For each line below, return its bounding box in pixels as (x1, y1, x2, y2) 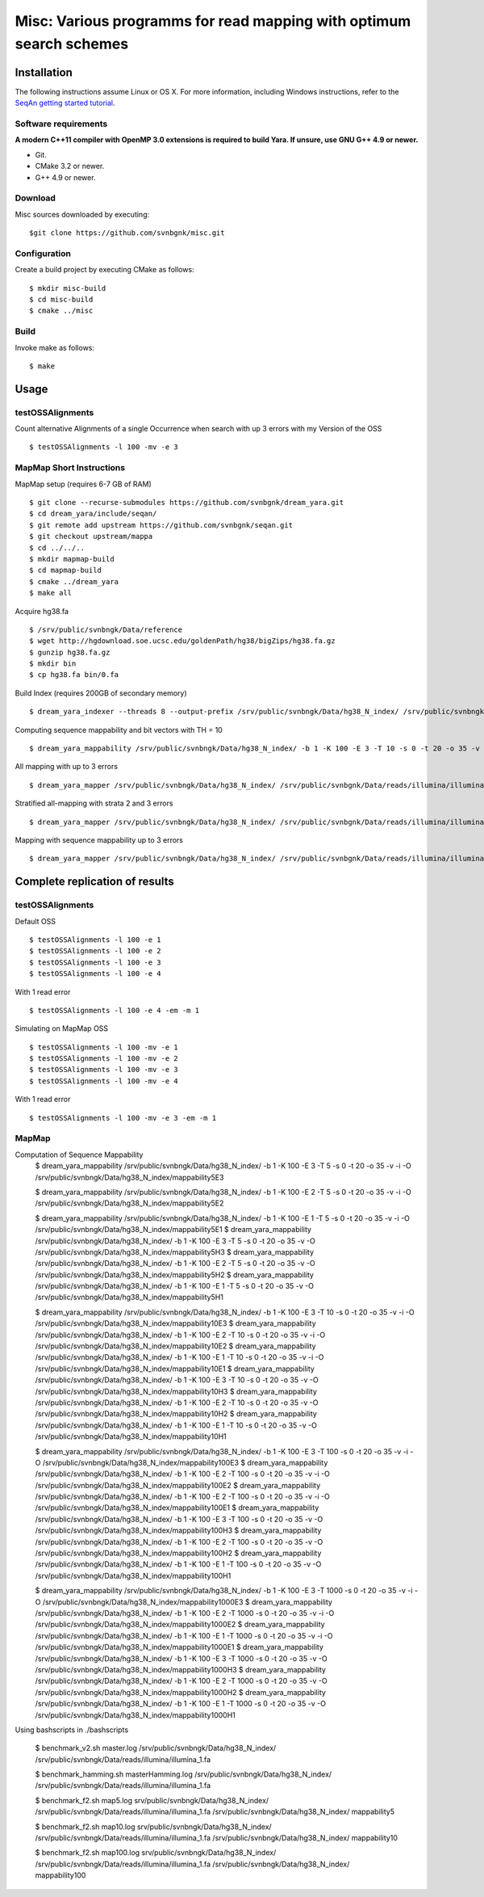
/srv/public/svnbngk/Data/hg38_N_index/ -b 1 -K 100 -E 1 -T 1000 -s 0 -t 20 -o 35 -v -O (35, 1699, 327, 1709)
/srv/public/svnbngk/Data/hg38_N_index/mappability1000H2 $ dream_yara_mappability (35, 1687, 327, 1697)
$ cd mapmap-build (29, 566, 102, 575)
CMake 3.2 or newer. (35, 162, 105, 171)
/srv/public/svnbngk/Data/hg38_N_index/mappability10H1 (35, 1432, 227, 1441)
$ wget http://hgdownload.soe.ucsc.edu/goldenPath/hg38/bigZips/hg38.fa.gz (29, 637, 336, 646)
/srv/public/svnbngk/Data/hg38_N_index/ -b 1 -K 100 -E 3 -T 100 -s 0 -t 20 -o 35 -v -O (35, 1514, 323, 1524)
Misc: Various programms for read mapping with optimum (15, 12, 411, 30)
